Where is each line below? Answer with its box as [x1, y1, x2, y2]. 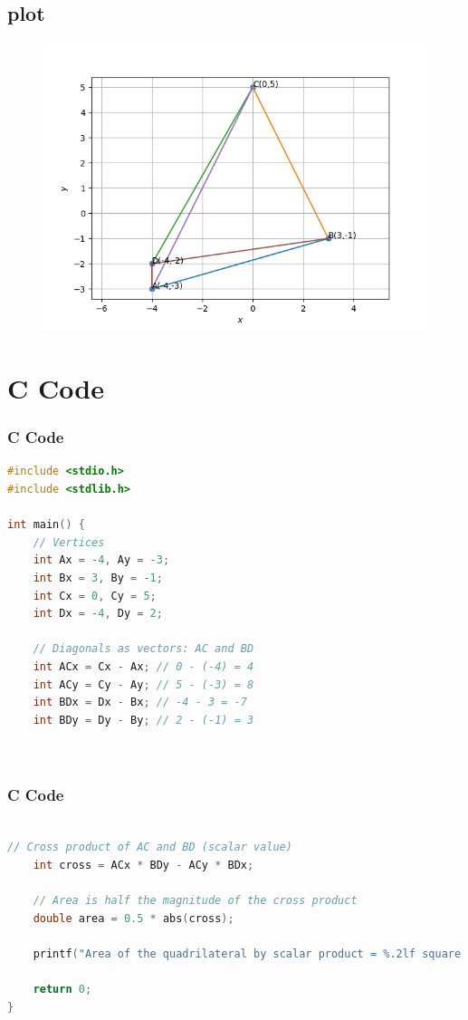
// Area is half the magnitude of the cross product [33, 894, 358, 908]
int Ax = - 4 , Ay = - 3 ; [33, 553, 170, 567]
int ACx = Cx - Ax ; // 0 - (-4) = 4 [33, 659, 254, 673]
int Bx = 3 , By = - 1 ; [33, 571, 163, 584]
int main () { [7, 518, 85, 532]
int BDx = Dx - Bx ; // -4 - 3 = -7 [33, 696, 247, 709]
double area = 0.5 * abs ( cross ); [33, 911, 234, 925]
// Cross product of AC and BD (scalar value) [7, 841, 292, 854]
